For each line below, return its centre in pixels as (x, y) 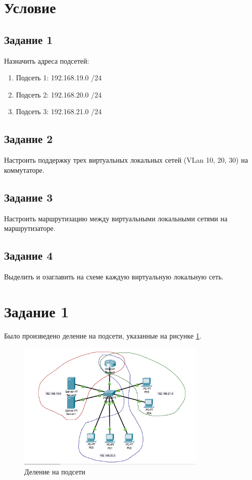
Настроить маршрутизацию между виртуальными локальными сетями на (116, 218)
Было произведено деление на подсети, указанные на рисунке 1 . (103, 335)
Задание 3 (29, 197)
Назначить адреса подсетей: (47, 60)
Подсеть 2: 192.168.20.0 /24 (59, 94)
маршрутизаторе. (30, 228)
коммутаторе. (24, 170)
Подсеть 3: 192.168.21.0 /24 (59, 111)
